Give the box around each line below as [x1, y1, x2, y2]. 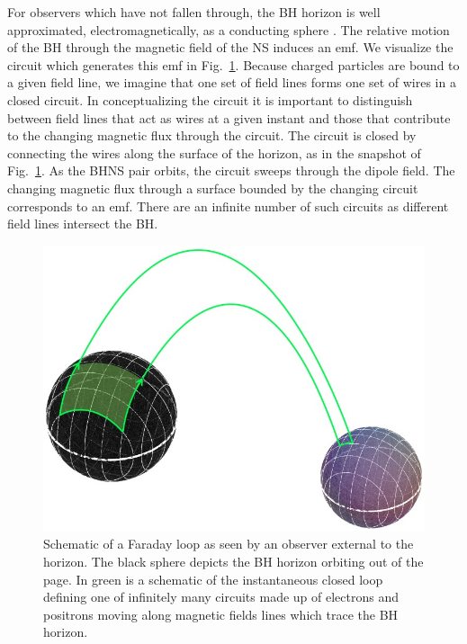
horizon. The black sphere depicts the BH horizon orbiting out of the [43, 552, 424, 571]
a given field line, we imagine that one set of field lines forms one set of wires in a [7, 73, 456, 92]
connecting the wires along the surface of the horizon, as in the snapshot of [7, 143, 421, 162]
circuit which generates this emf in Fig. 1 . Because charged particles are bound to [7, 55, 460, 74]
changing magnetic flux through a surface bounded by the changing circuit [7, 178, 418, 197]
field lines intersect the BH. [7, 214, 158, 233]
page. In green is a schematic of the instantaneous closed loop [43, 569, 383, 588]
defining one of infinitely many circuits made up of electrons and [43, 587, 399, 606]
